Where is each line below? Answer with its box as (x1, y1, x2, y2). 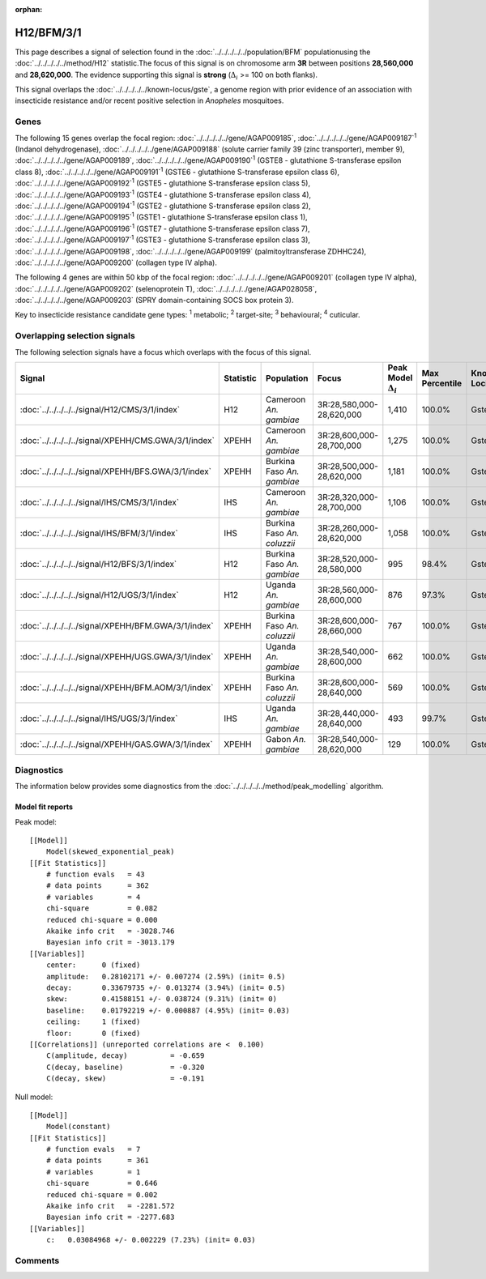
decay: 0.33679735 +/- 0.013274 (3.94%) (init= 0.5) (45, 983, 286, 992)
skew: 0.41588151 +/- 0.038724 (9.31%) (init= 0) (45, 995, 277, 1004)
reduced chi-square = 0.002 (45, 1190, 158, 1199)
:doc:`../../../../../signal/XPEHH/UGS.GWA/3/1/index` (19, 651, 214, 663)
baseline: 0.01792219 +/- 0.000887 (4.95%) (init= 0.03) (45, 1005, 291, 1015)
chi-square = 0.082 (45, 904, 158, 913)
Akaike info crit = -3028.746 (45, 927, 175, 936)
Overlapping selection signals (15, 330, 135, 342)
